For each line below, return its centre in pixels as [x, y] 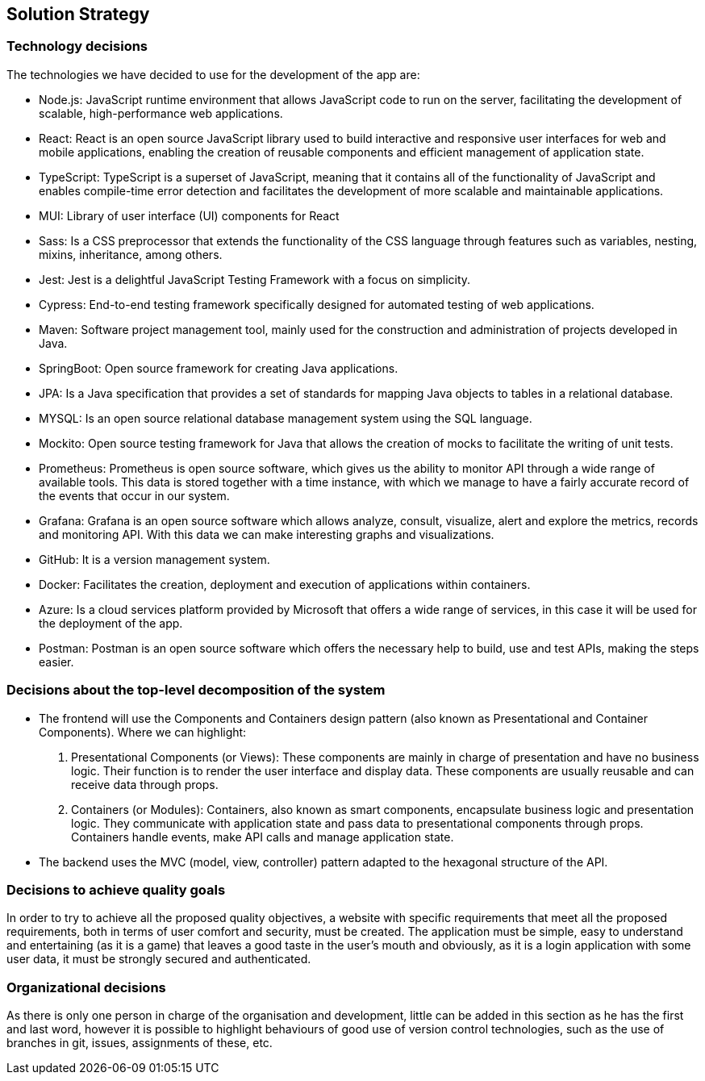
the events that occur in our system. [134, 495]
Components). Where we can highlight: [143, 732]
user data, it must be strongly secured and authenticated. [159, 959]
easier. [56, 662]
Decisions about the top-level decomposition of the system [196, 690]
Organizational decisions [86, 987]
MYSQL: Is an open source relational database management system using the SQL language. [286, 418]
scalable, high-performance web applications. [161, 113]
